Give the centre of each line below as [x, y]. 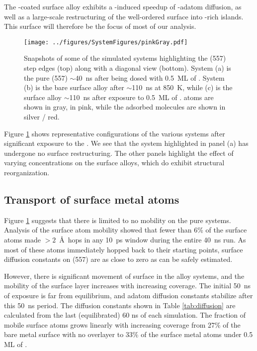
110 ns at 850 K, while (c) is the [182, 87]
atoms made [22, 239]
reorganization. [27, 172]
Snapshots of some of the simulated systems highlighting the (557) [125, 58]
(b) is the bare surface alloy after [74, 87]
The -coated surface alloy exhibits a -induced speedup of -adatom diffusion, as [123, 6]
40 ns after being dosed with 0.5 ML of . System [150, 77]
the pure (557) [46, 77]
